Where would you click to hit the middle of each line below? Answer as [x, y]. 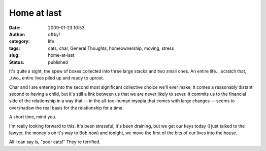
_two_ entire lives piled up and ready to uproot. [57, 78]
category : [19, 41]
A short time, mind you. [33, 117]
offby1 [54, 34]
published [58, 62]
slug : [14, 55]
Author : [17, 34]
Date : [15, 28]
